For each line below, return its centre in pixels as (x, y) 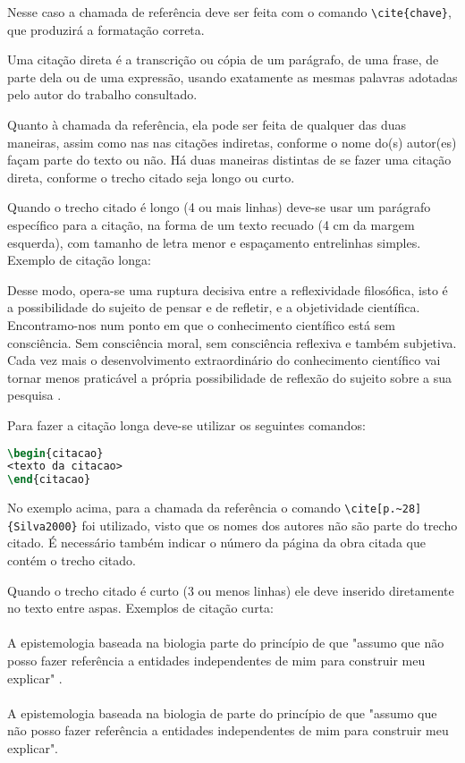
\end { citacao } (49, 480)
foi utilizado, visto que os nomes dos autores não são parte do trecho (270, 525)
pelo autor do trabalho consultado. (102, 94)
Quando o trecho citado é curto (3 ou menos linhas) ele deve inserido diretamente (231, 590)
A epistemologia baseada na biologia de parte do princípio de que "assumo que (222, 712)
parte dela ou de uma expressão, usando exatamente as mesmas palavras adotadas (232, 76)
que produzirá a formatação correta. (106, 29)
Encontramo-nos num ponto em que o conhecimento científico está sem (202, 324)
